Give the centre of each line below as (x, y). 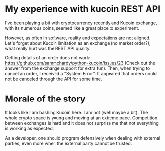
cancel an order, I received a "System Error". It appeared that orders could (81, 73)
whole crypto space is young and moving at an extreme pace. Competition (81, 118)
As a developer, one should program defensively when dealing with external (83, 138)
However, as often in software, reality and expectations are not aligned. (78, 38)
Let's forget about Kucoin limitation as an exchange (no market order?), (78, 43)
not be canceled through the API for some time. (54, 79)
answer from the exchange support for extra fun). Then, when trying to (78, 68)
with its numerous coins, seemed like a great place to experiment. (72, 28)
